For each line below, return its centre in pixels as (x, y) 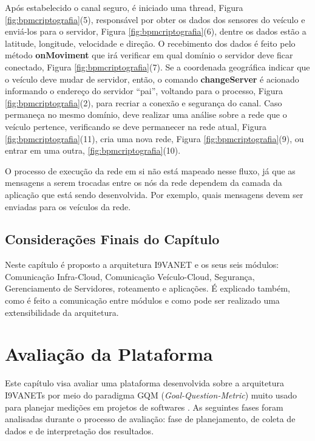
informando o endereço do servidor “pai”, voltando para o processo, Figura (144, 91)
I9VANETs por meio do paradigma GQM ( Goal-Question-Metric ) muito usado (151, 395)
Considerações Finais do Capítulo (112, 239)
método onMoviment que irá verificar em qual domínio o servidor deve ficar (149, 55)
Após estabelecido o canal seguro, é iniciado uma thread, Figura (124, 7)
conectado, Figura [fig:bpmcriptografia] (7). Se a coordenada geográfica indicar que (157, 67)
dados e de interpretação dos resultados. (80, 430)
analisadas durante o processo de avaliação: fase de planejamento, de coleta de (150, 419)
